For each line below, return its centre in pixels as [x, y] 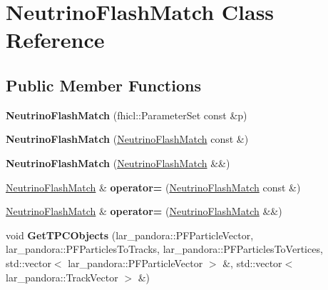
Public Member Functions [103, 85]
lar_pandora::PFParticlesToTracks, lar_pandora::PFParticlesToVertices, [164, 249]
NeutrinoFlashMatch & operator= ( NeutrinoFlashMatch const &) [153, 187]
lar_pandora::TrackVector [62, 277]
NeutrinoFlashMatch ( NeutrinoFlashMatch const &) [127, 139]
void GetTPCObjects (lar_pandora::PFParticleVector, [130, 235]
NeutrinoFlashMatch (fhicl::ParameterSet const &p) [127, 115]
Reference [55, 40]
